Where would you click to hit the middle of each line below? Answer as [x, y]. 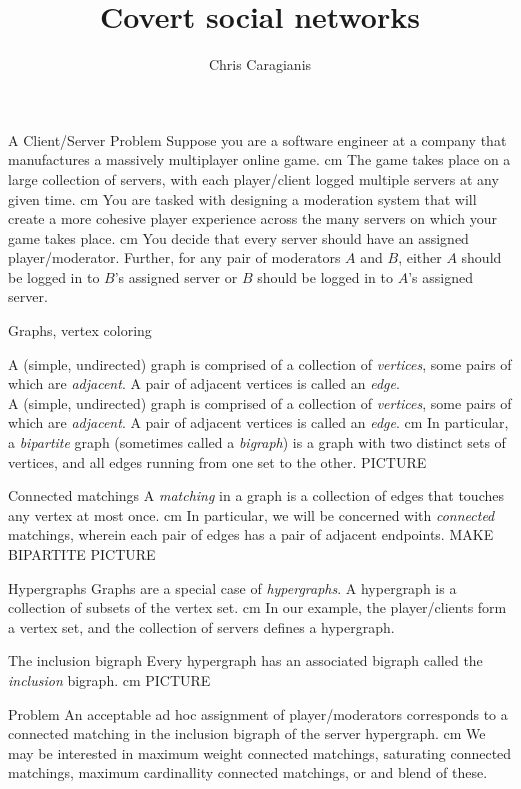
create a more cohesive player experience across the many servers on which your [253, 218]
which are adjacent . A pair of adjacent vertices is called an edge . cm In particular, [258, 422]
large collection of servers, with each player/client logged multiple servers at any [253, 178]
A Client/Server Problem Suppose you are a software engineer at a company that [257, 139]
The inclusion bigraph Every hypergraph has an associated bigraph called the [245, 660]
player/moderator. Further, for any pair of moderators [174, 257]
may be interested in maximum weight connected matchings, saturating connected [260, 752]
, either [420, 257]
